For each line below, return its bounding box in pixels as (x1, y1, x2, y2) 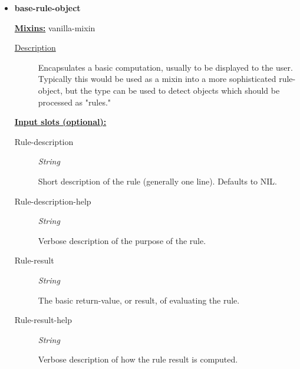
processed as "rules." (38, 95, 111, 108)
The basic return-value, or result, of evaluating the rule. (38, 294, 240, 306)
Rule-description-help (14, 195, 91, 207)
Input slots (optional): (14, 116, 107, 128)
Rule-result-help (14, 314, 72, 326)
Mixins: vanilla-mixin (14, 21, 95, 34)
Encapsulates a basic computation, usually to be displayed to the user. (38, 61, 293, 73)
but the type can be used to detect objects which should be (65, 84, 280, 96)
